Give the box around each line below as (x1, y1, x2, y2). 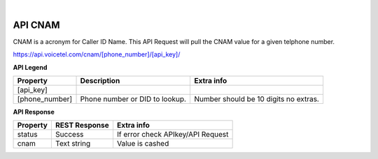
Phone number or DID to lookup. (80, 94, 187, 104)
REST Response (55, 121, 110, 130)
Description (80, 76, 120, 86)
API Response (13, 108, 55, 116)
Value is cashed (116, 139, 169, 149)
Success (55, 130, 84, 139)
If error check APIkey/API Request (116, 130, 229, 139)
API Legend (13, 63, 48, 71)
